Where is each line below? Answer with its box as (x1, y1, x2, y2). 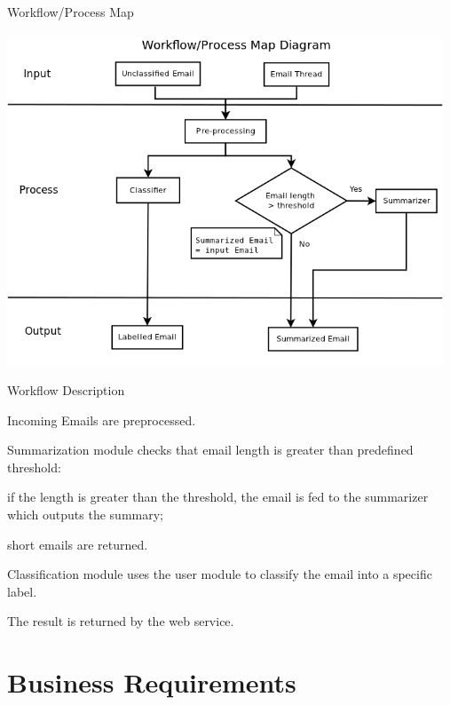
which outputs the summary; (7, 505, 163, 524)
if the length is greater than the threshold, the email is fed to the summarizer (7, 487, 429, 506)
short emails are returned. (7, 535, 148, 553)
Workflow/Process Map (7, 3, 134, 20)
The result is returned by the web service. (7, 612, 234, 630)
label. (7, 582, 37, 600)
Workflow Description (7, 381, 125, 400)
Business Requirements (7, 664, 296, 701)
